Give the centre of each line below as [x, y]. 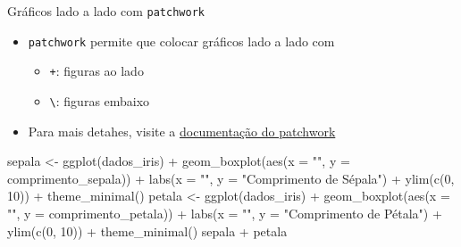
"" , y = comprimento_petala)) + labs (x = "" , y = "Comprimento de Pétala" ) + [225, 213]
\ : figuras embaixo [100, 100]
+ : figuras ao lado [96, 71]
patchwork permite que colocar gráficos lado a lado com [181, 41]
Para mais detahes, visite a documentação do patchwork [182, 131]
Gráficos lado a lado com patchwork [106, 11]
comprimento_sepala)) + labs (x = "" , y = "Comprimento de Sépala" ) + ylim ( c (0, [231, 178]
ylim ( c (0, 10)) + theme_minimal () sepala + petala [147, 231]
